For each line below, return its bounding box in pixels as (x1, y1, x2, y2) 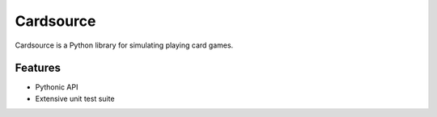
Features (15, 61, 61, 75)
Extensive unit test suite (35, 94, 115, 103)
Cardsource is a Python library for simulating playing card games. (15, 40, 234, 50)
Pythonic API (35, 82, 78, 92)
